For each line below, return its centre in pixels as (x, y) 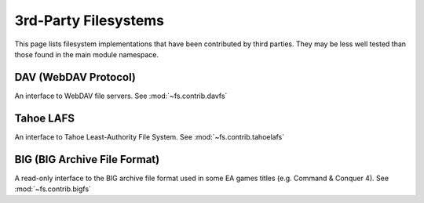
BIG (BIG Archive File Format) (87, 159)
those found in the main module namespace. (86, 54)
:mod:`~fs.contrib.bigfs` (53, 189)
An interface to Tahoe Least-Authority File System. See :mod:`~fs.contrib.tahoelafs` (150, 136)
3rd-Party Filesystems (90, 20)
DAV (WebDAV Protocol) (75, 77)
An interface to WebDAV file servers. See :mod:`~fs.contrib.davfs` (121, 96)
